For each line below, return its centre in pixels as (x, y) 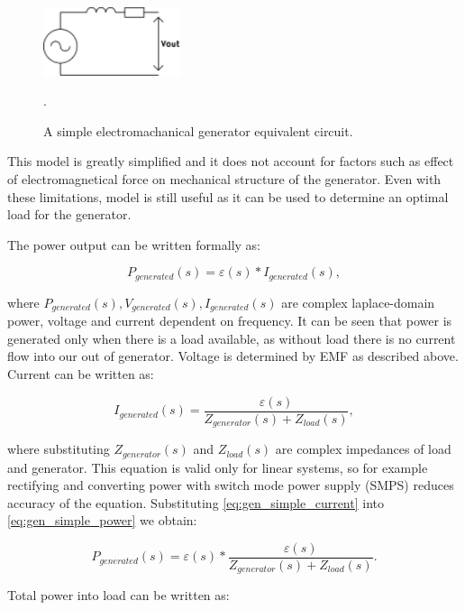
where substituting (59, 449)
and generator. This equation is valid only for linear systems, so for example (218, 467)
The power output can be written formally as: (134, 244)
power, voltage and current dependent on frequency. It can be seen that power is (230, 321)
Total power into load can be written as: (119, 595)
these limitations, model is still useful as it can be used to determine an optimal (228, 196)
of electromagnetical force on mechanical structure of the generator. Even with (224, 178)
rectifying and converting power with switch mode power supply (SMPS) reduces (231, 485)
